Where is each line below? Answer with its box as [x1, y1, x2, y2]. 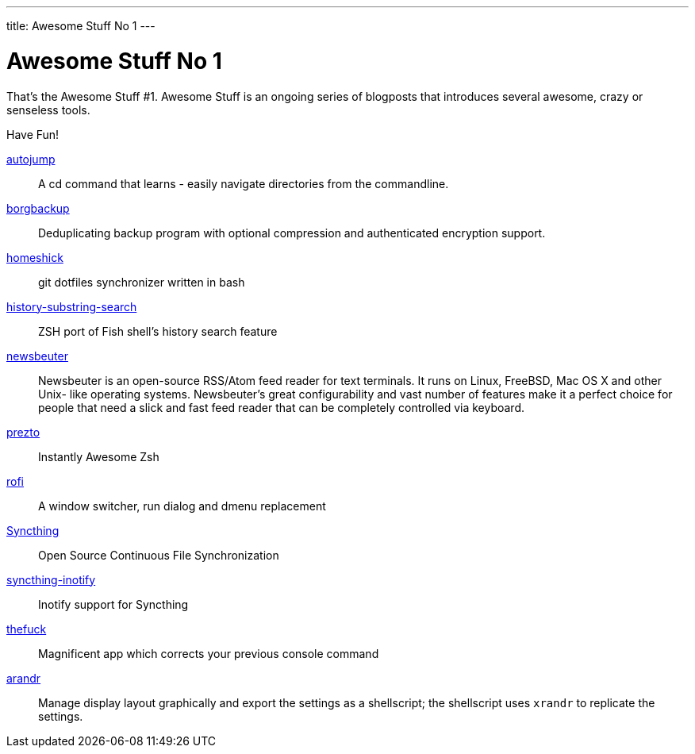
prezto [6, 425, 40, 439]
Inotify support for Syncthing [38, 597, 189, 611]
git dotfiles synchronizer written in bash [38, 275, 245, 289]
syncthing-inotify [6, 572, 96, 587]
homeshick [6, 250, 63, 264]
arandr [6, 671, 41, 685]
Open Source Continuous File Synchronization [38, 548, 279, 562]
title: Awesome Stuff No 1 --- [6, 19, 156, 33]
